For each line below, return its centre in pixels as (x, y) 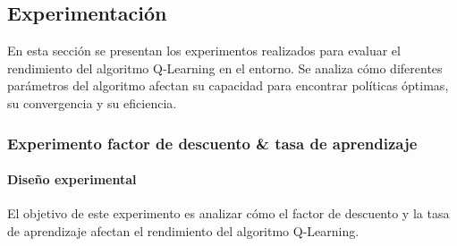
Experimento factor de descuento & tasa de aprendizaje (212, 143)
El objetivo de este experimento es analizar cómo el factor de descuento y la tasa (228, 213)
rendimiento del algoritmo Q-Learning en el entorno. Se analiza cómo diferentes (225, 68)
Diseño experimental (72, 179)
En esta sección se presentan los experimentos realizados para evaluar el (204, 51)
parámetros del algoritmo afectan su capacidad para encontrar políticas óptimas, (228, 85)
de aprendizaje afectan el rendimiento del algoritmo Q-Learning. (183, 230)
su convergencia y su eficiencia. (92, 102)
